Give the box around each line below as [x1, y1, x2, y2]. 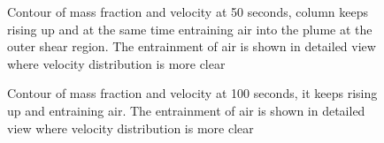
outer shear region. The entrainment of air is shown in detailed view [7, 37, 376, 56]
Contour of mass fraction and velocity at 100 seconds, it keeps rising [7, 84, 378, 102]
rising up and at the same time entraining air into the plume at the [7, 19, 372, 38]
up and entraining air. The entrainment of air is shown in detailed [7, 101, 365, 119]
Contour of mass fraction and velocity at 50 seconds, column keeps [7, 3, 368, 20]
